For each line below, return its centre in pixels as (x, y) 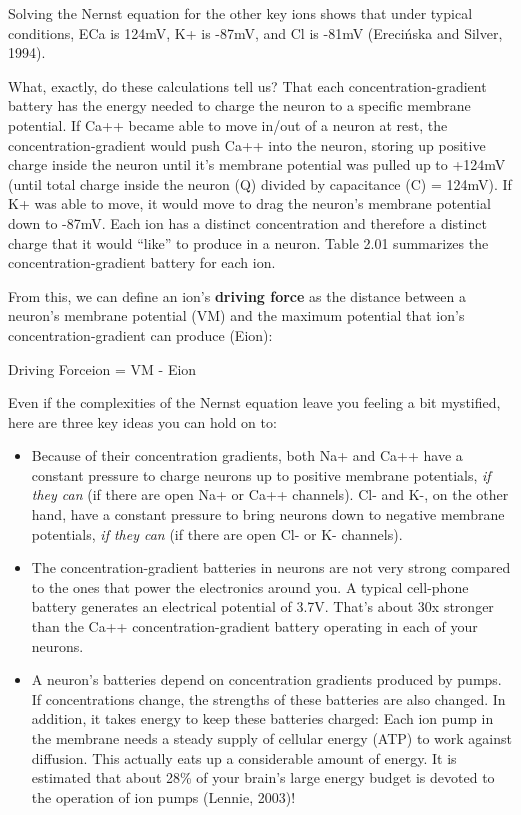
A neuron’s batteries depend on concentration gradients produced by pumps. (266, 679)
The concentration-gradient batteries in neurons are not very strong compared (271, 567)
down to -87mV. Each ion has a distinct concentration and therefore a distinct (247, 222)
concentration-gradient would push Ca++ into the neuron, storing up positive (247, 144)
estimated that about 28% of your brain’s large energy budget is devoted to (263, 777)
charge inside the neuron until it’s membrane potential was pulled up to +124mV (257, 164)
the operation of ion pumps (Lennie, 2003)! (163, 796)
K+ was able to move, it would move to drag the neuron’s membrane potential (249, 203)
